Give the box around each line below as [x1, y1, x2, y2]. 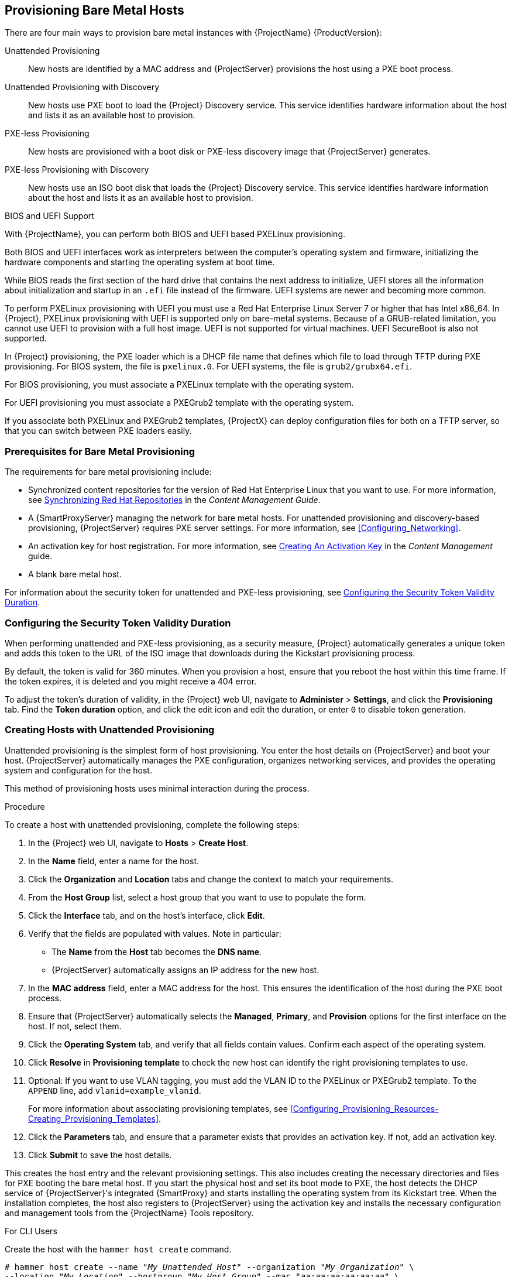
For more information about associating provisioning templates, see [28, 1103, 288, 1114]
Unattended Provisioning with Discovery [5, 82, 160, 93]
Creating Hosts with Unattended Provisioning [5, 724, 215, 736]
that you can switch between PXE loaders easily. [5, 426, 192, 436]
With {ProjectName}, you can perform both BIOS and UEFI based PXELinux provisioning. [5, 229, 345, 239]
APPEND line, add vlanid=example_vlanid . [28, 1085, 201, 1095]
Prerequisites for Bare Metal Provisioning [5, 445, 195, 457]
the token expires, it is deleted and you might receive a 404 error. [5, 676, 257, 686]
